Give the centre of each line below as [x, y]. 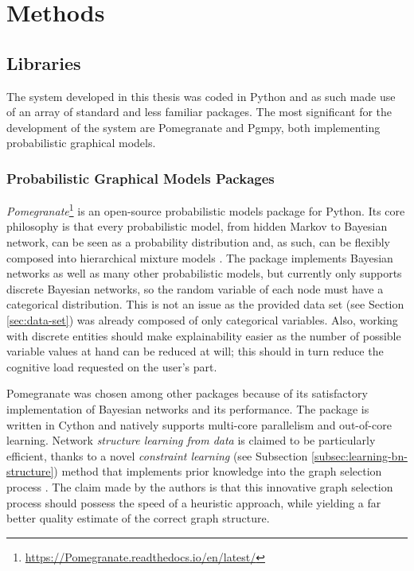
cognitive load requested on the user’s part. [112, 366]
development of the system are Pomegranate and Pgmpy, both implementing [193, 127]
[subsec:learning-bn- [359, 455]
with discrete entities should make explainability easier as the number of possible [204, 335]
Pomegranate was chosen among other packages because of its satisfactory [187, 393]
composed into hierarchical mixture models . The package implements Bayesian [200, 257]
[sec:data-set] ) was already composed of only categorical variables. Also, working [202, 319]
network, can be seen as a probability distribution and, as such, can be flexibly [198, 242]
